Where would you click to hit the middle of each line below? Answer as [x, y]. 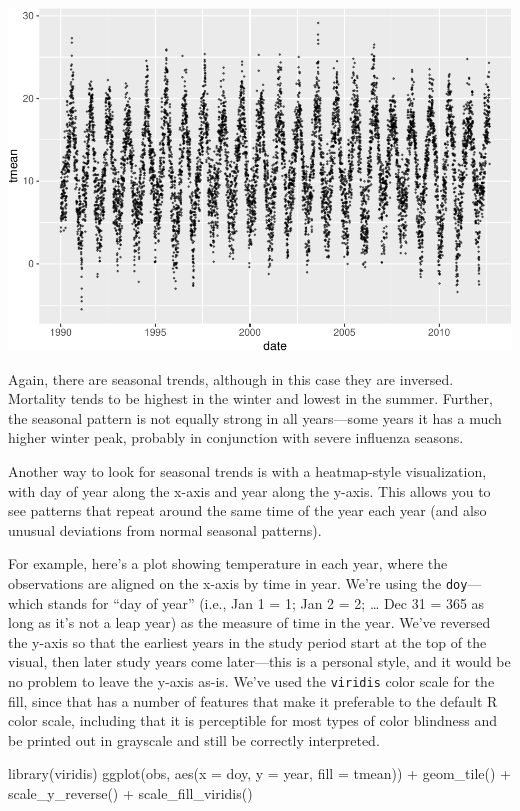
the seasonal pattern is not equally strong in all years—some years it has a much [255, 417]
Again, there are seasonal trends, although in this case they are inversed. [231, 378]
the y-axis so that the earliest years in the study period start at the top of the [247, 641]
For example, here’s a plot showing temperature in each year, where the [228, 563]
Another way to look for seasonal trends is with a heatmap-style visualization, [247, 471]
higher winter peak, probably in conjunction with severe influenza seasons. [236, 437]
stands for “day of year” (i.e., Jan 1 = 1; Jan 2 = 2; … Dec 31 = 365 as [266, 602]
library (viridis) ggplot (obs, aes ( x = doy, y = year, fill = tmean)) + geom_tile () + [259, 773]
